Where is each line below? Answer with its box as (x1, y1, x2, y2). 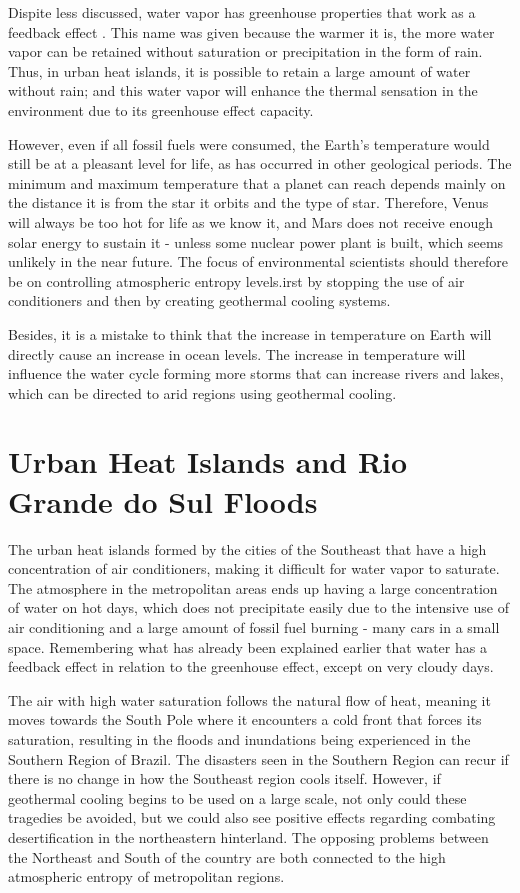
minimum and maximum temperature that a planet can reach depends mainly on (8, 172, 506, 193)
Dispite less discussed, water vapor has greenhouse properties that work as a (8, 2, 476, 22)
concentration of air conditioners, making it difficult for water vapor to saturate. (8, 558, 500, 579)
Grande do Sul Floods (8, 480, 318, 521)
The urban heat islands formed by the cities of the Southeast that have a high (8, 538, 487, 559)
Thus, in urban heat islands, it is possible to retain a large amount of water (8, 60, 471, 81)
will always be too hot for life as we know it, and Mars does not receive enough (8, 211, 493, 232)
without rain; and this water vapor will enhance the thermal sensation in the (8, 80, 478, 101)
